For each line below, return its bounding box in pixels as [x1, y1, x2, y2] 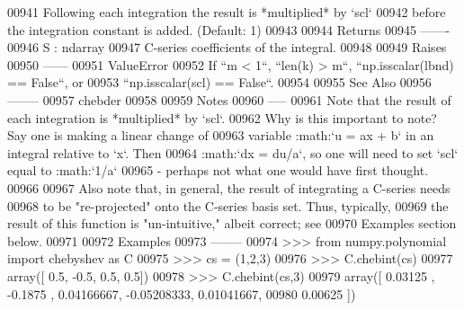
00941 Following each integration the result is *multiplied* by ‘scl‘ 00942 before [7, 3, 446, 21]
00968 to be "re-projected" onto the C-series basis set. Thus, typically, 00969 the [7, 196, 449, 215]
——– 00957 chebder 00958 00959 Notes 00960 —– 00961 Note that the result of [7, 90, 451, 109]
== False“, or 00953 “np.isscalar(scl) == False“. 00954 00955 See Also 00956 [7, 73, 432, 92]
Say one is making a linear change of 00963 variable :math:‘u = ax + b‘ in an [7, 126, 434, 145]
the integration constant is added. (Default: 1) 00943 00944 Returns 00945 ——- [7, 20, 451, 39]
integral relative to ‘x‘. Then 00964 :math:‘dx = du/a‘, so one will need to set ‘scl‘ [7, 143, 459, 162]
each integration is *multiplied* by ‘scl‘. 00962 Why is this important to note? [7, 108, 437, 127]
